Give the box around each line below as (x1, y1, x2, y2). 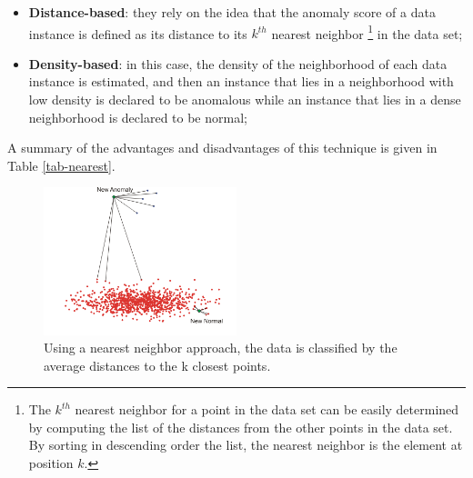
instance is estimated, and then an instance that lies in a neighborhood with (28, 72, 454, 91)
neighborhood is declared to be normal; (28, 107, 247, 126)
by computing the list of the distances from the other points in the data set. (28, 417, 453, 436)
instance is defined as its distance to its (28, 24, 247, 43)
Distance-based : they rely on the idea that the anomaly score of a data (28, 3, 436, 21)
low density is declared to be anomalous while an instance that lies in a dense (28, 90, 461, 109)
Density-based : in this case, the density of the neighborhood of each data (28, 54, 448, 73)
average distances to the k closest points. (44, 355, 271, 374)
